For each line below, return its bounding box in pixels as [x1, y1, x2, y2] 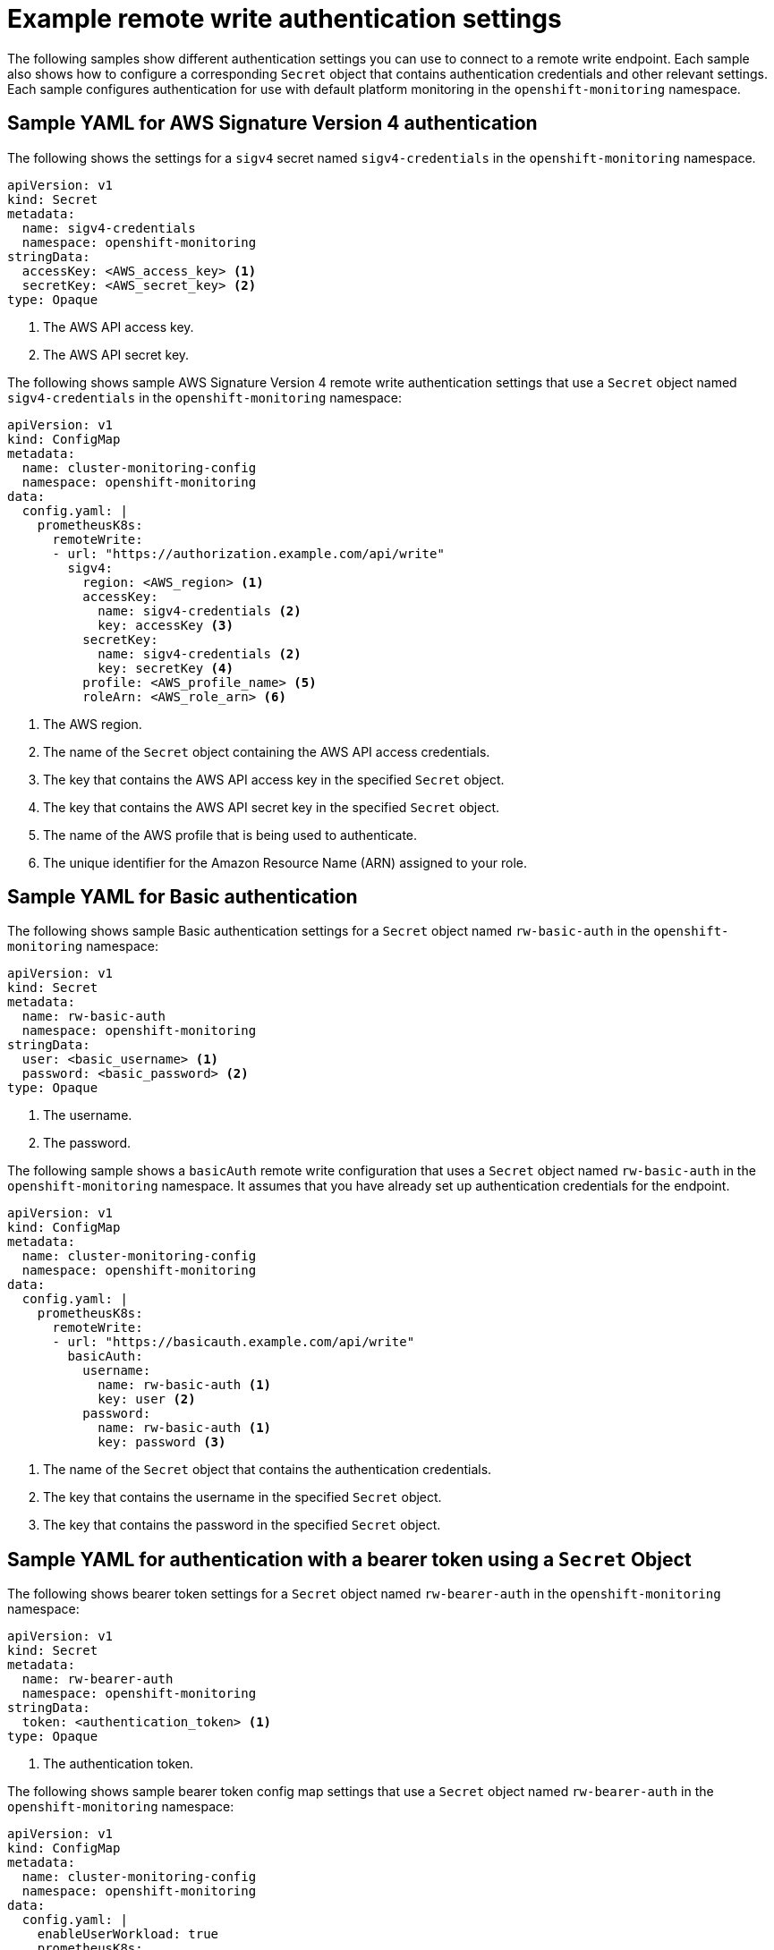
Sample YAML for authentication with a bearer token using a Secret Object [7, 1547, 692, 1571]
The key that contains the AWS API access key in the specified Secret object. [43, 771, 505, 787]
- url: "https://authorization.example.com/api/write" [52, 546, 445, 561]
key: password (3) [98, 1435, 226, 1450]
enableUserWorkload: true [37, 1927, 219, 1942]
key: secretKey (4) [98, 660, 234, 675]
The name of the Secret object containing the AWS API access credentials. [43, 743, 490, 759]
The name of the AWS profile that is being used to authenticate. [43, 827, 418, 843]
